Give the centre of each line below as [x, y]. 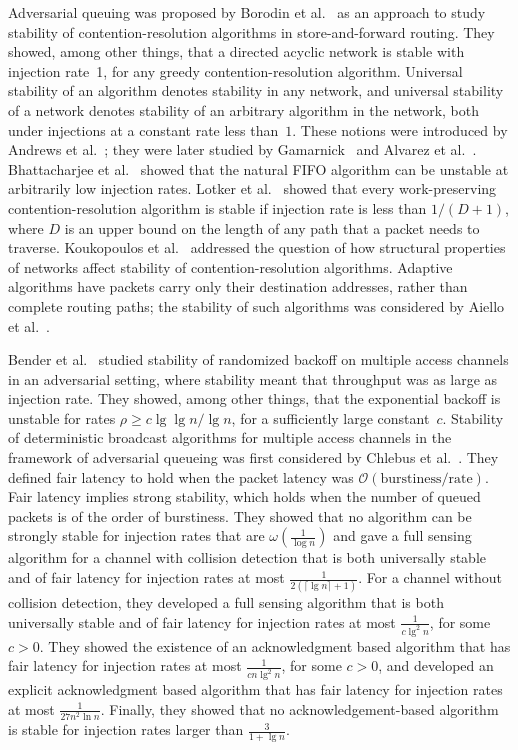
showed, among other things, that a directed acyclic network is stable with [236, 51]
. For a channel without [430, 577]
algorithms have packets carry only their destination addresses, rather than [238, 286]
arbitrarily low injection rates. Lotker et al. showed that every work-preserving [252, 188]
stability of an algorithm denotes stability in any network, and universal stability [256, 90]
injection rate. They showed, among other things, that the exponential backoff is [254, 398]
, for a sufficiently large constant [330, 417]
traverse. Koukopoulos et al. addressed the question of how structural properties [257, 247]
